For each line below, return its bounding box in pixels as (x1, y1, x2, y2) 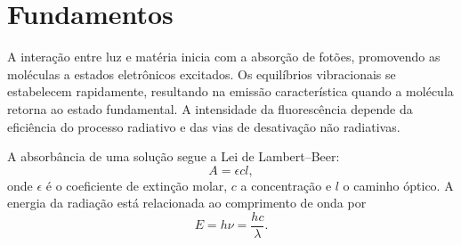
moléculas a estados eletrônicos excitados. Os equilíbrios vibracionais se (7, 64, 396, 83)
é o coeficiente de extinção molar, (45, 176, 228, 194)
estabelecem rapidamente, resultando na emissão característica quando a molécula (7, 82, 454, 101)
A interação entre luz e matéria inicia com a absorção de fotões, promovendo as (7, 47, 441, 66)
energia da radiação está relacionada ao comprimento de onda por (7, 193, 367, 212)
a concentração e (240, 176, 332, 194)
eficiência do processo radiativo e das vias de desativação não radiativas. (7, 117, 400, 135)
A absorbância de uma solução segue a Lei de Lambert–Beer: (7, 147, 340, 166)
